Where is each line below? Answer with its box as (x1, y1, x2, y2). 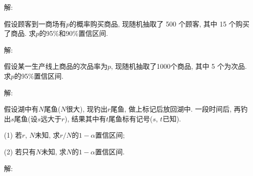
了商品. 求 (4, 28, 36, 38)
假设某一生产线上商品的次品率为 (4, 61, 108, 71)
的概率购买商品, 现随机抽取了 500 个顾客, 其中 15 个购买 (70, 18, 250, 29)
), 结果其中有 (64, 113, 106, 123)
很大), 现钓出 (66, 104, 108, 114)
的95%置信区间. (14, 70, 64, 81)
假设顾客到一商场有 (4, 18, 66, 29)
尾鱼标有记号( (108, 113, 153, 123)
